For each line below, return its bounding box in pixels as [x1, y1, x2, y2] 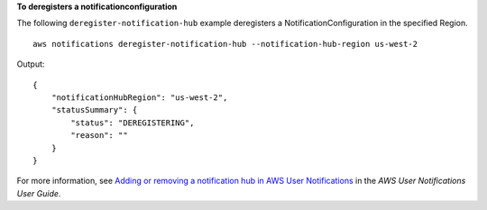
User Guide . [16, 187, 61, 198]
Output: [16, 59, 45, 69]
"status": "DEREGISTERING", [70, 117, 195, 128]
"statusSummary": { [51, 105, 138, 115]
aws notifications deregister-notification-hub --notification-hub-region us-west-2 [32, 39, 418, 49]
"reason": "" [70, 131, 128, 141]
